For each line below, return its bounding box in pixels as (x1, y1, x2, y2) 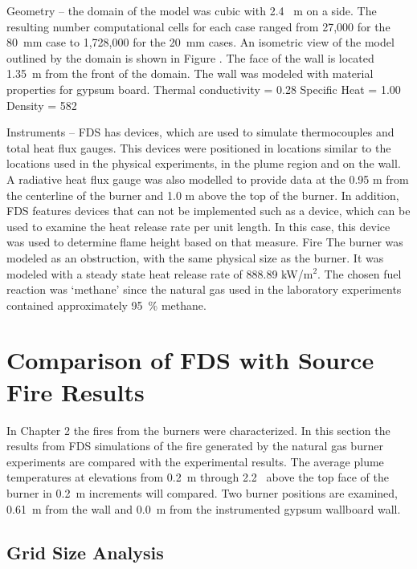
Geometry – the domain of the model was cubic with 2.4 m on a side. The (6, 2, 377, 18)
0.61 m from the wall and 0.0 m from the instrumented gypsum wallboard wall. (6, 500, 401, 517)
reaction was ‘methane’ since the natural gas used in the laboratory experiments (6, 281, 402, 298)
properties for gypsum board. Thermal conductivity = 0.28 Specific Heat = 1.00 (6, 80, 401, 97)
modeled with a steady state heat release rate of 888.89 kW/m (6, 265, 313, 282)
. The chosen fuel (317, 265, 402, 282)
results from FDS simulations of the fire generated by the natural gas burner (6, 437, 383, 454)
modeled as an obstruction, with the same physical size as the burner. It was (6, 249, 384, 266)
